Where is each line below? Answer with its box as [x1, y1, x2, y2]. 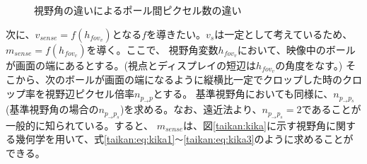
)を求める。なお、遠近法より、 [120, 102, 262, 117]
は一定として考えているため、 [214, 26, 353, 41]
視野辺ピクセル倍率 [45, 86, 134, 101]
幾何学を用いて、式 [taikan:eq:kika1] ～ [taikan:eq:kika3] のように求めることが [15, 131, 354, 146]
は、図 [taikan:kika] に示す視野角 [183, 117, 326, 132]
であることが [301, 102, 361, 117]
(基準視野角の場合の [6, 102, 99, 117]
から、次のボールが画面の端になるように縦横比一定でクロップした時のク [15, 72, 352, 87]
